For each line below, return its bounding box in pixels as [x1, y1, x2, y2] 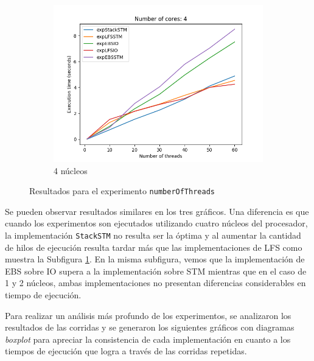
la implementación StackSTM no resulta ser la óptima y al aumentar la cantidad [5, 229, 301, 242]
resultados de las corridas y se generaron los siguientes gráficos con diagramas [5, 321, 295, 334]
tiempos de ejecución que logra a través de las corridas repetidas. [5, 345, 247, 357]
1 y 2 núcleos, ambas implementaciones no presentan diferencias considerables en [5, 276, 306, 289]
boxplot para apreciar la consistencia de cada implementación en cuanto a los [5, 332, 291, 345]
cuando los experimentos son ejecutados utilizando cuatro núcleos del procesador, [5, 217, 308, 230]
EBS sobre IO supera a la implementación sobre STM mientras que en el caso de [5, 264, 307, 277]
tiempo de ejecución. [5, 289, 82, 301]
